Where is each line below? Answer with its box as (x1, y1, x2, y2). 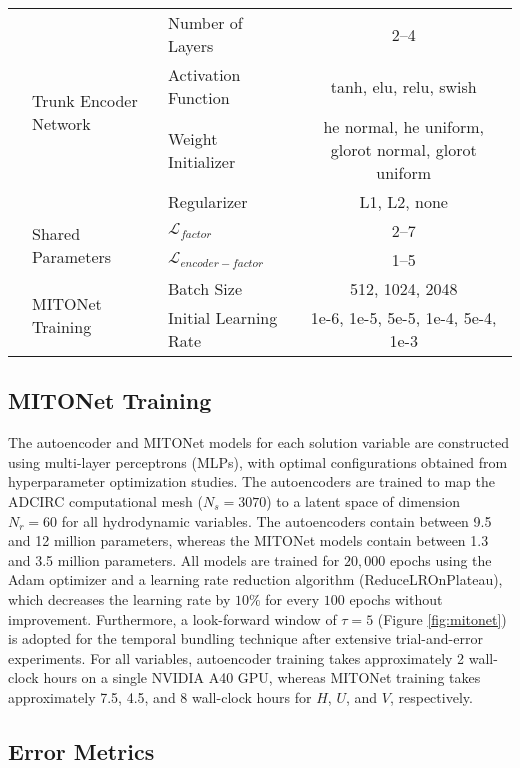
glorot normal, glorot (330, 138, 477, 161)
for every (265, 588, 320, 609)
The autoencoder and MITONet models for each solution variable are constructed (8, 432, 509, 453)
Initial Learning (168, 306, 278, 329)
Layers (168, 34, 214, 57)
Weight (168, 126, 218, 150)
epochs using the (389, 549, 492, 570)
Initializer (168, 149, 236, 173)
